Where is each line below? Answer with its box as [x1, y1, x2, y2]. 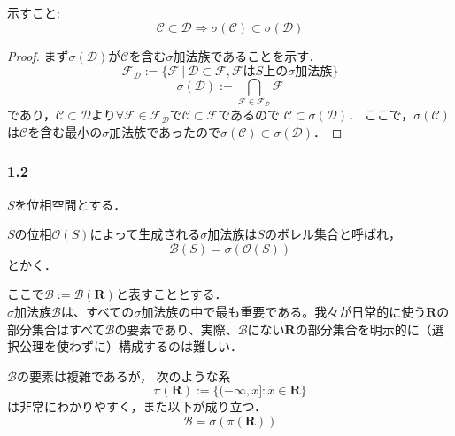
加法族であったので [109, 122, 221, 141]
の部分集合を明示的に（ [295, 319, 432, 338]
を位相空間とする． [14, 195, 127, 213]
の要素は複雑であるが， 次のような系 [16, 366, 231, 385]
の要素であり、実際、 [114, 319, 238, 338]
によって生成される [89, 225, 201, 243]
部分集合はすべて [7, 319, 105, 338]
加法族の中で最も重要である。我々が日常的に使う [141, 302, 427, 320]
